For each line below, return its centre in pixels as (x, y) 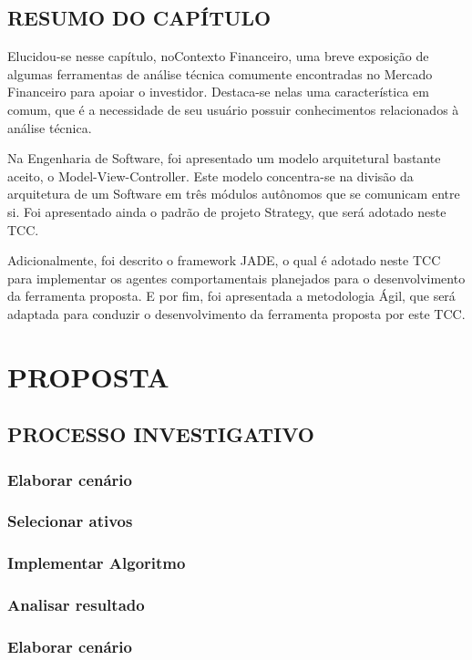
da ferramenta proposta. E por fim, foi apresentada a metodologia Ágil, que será (231, 296)
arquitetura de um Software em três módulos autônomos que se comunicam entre (234, 194)
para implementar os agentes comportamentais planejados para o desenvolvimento (236, 278)
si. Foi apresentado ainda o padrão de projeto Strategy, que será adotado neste (227, 211)
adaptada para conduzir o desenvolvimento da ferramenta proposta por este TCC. (236, 313)
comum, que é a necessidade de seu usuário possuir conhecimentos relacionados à (233, 109)
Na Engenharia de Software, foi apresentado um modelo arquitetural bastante (224, 158)
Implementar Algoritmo (97, 563)
